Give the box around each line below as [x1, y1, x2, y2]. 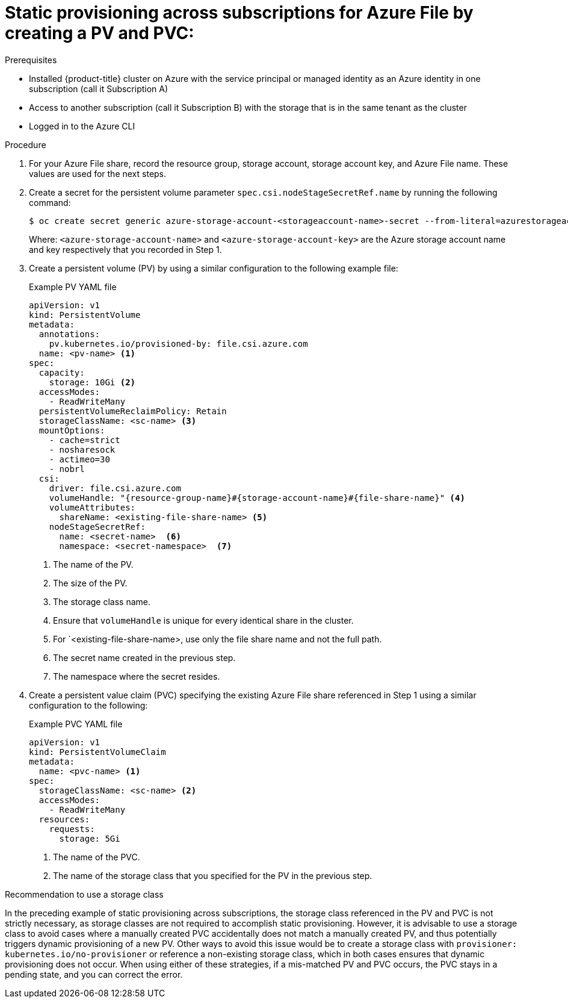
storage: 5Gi [59, 833, 120, 843]
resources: [39, 814, 90, 824]
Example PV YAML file [29, 281, 117, 292]
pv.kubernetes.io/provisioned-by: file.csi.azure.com [49, 338, 308, 349]
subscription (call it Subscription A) [29, 83, 168, 94]
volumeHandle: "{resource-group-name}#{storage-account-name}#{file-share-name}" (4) [49, 492, 465, 503]
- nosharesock [49, 444, 116, 455]
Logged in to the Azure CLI [29, 120, 135, 131]
